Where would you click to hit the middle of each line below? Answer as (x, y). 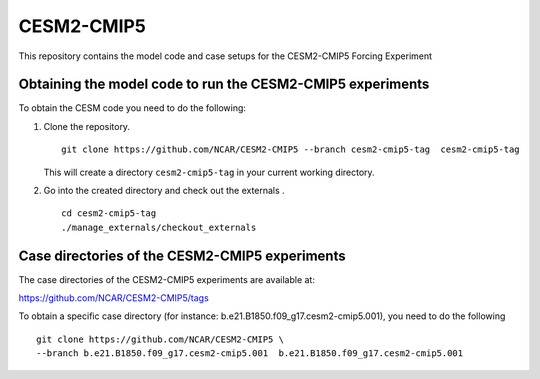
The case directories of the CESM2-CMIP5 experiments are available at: (166, 279)
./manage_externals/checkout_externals (159, 227)
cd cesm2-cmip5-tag (109, 213)
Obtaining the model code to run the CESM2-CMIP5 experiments (224, 84)
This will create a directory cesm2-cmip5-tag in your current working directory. (209, 172)
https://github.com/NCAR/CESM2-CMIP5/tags (113, 298)
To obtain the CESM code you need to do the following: (132, 108)
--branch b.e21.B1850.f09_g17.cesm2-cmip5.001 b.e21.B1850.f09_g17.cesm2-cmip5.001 (250, 353)
